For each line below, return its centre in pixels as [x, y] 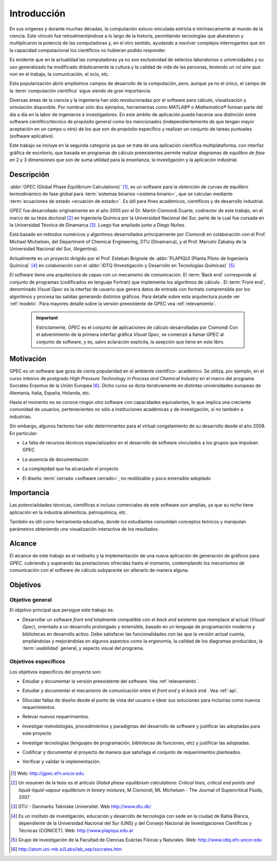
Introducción [37, 13]
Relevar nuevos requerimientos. [56, 717]
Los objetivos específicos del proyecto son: [55, 672]
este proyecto [37, 733]
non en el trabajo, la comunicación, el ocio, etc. [60, 74]
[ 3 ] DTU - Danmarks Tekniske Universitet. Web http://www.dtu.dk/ [81, 807]
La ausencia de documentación [56, 459]
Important [47, 318]
